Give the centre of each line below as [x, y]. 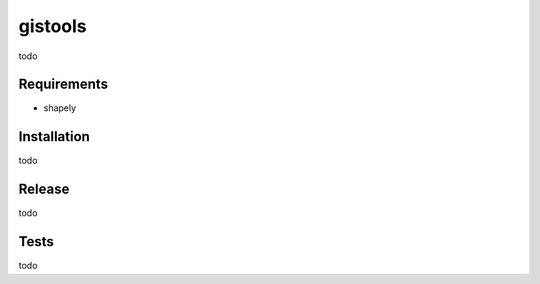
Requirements [63, 84]
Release [44, 189]
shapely [60, 108]
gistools [52, 26]
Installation [54, 136]
